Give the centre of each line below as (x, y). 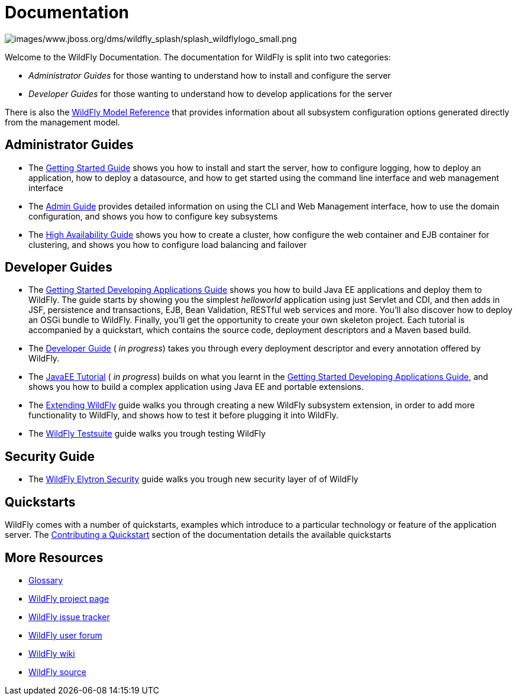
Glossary (46, 580)
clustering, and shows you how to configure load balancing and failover (168, 244)
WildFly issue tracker (69, 617)
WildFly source (57, 672)
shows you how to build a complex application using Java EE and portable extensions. (196, 387)
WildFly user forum (65, 635)
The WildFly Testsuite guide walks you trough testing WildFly (147, 434)
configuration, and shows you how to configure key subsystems (153, 216)
